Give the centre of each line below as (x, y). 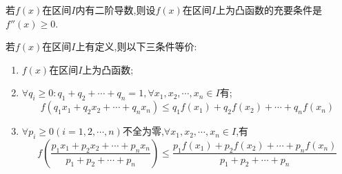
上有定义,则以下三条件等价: (136, 46)
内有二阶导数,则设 (115, 10)
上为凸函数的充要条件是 (269, 10)
